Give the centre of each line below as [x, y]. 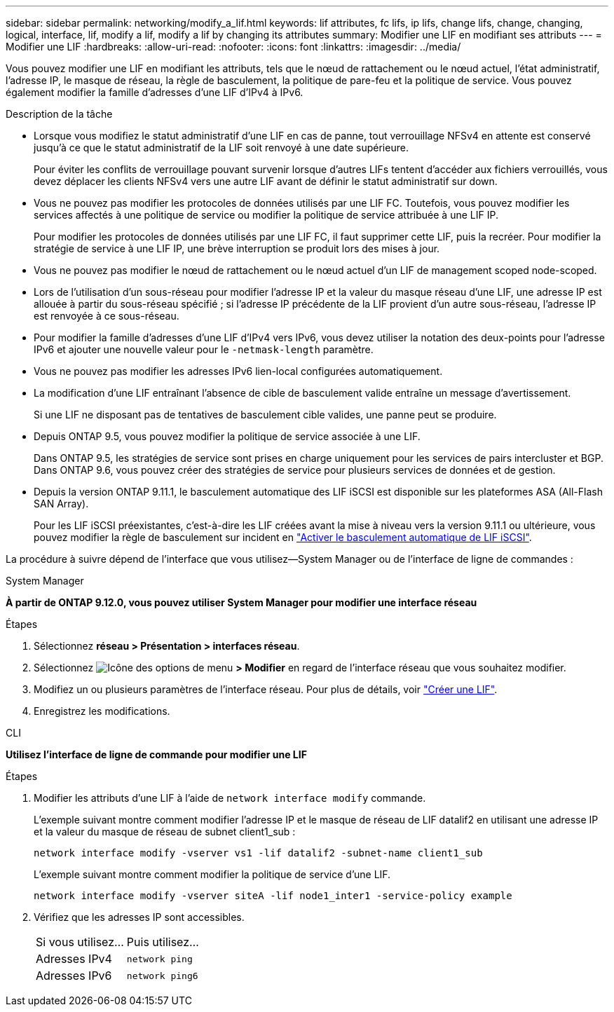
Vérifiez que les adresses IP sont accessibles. [139, 917]
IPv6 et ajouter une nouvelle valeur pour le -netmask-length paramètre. [204, 349]
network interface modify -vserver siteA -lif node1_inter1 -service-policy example [273, 896]
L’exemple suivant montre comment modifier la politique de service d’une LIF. [212, 874]
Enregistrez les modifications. [102, 711]
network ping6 [162, 976]
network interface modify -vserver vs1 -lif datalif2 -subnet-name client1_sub [258, 853]
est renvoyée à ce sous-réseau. [107, 316]
